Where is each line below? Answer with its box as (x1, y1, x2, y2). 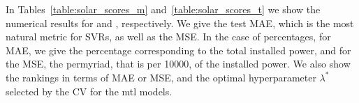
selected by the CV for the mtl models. (6, 84, 173, 98)
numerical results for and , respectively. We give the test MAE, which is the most (6, 15, 354, 30)
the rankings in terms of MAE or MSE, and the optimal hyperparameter (6, 70, 316, 84)
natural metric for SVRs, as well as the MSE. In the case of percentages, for (6, 29, 331, 44)
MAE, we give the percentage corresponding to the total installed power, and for (6, 42, 351, 57)
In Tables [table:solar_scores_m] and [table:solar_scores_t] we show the (6, 2, 321, 16)
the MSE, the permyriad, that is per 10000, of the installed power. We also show (6, 56, 351, 71)
